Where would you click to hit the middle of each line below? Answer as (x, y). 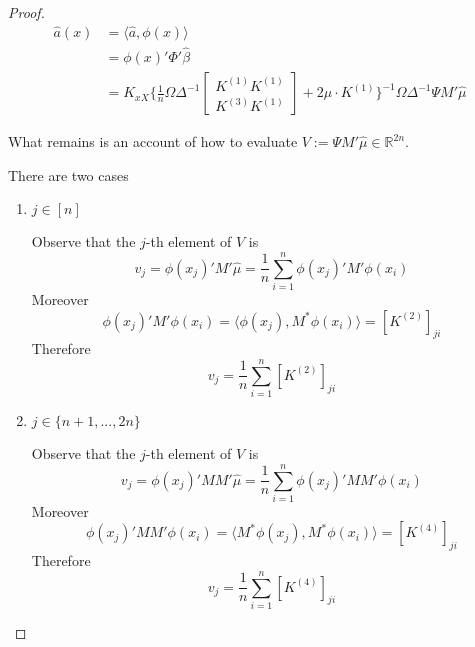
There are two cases (68, 174)
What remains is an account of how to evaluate (153, 141)
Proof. (26, 12)
